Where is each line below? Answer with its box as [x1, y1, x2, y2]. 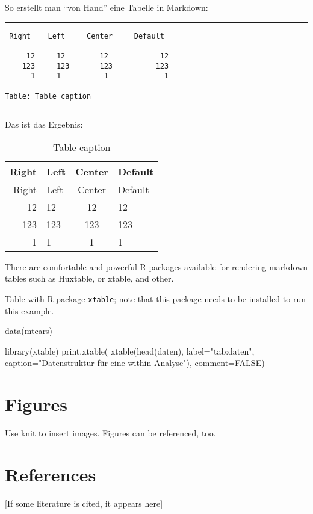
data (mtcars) [5, 324, 53, 337]
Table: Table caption [5, 91, 91, 101]
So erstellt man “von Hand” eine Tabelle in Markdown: [5, 1, 208, 13]
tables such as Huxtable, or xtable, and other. [5, 272, 174, 285]
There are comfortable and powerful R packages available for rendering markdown [5, 260, 308, 273]
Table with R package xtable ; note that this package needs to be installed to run [5, 292, 306, 305]
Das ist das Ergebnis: [5, 118, 83, 131]
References [5, 462, 96, 486]
